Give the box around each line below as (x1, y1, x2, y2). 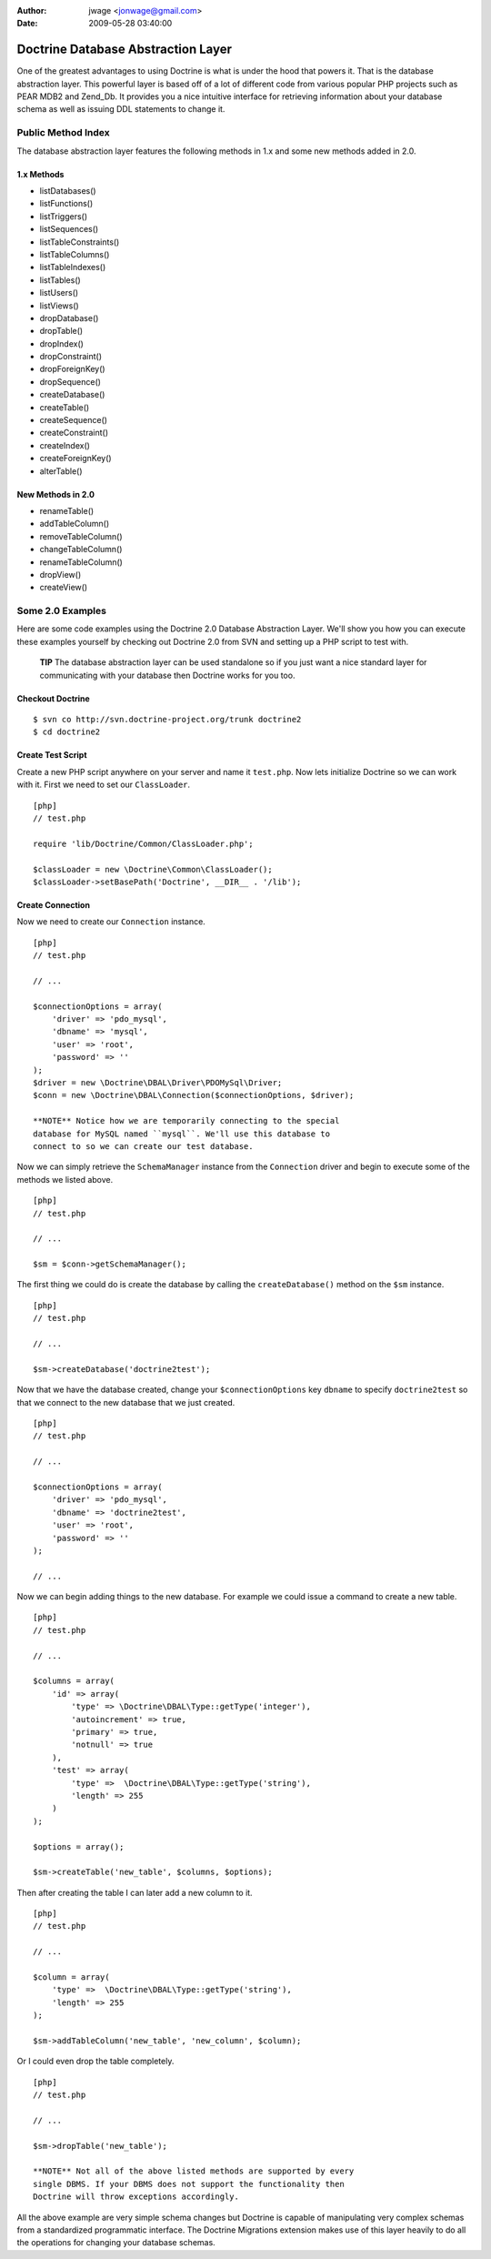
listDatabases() (39, 186, 96, 196)
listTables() (39, 274, 81, 286)
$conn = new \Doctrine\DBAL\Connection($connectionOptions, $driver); (33, 1090, 355, 1101)
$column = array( (33, 1972, 110, 1982)
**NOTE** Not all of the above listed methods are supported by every (33, 2166, 355, 2176)
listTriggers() (39, 210, 88, 222)
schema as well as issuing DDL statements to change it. (16, 104, 225, 115)
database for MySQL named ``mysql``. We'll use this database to (33, 1128, 331, 1139)
